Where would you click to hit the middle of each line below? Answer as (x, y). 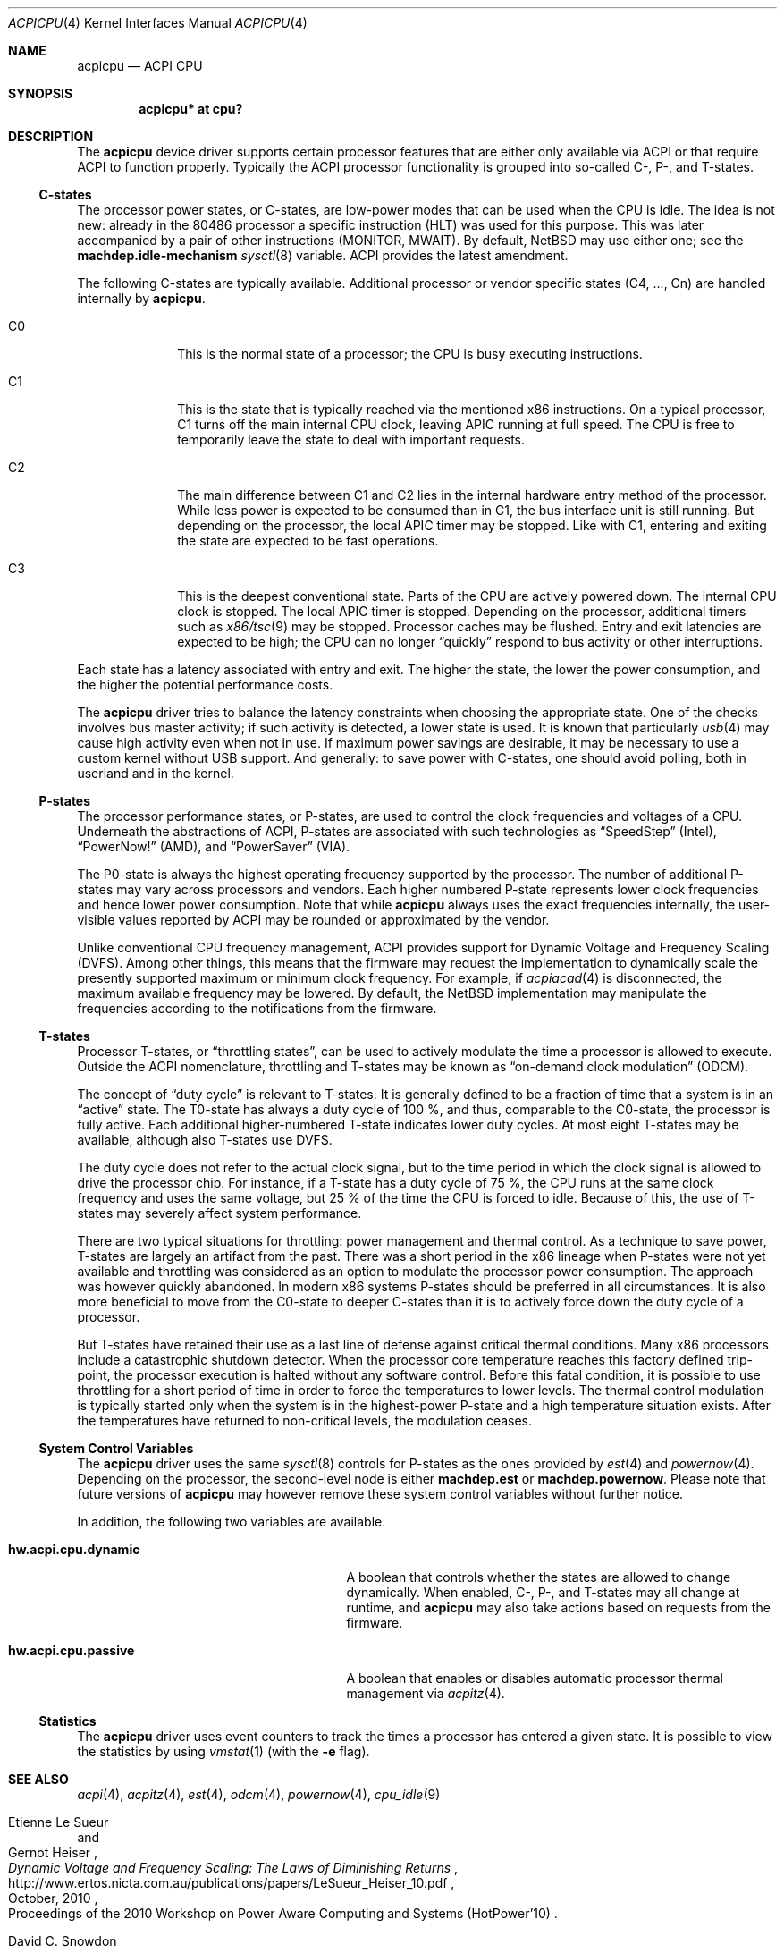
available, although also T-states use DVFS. (205, 1140)
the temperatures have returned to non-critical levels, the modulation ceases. (305, 1420)
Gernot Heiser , (53, 1852)
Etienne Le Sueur (59, 1822)
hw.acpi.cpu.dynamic (74, 1549)
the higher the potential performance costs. (205, 685)
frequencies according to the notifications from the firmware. (257, 1008)
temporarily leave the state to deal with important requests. (351, 440)
